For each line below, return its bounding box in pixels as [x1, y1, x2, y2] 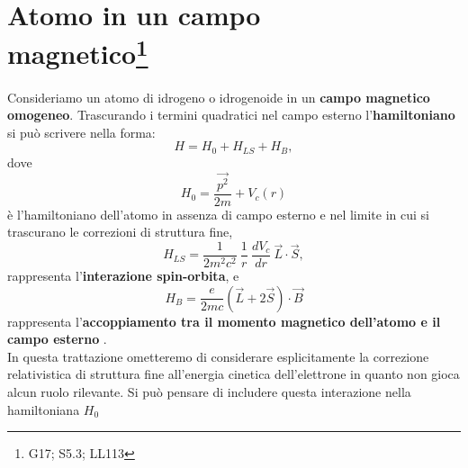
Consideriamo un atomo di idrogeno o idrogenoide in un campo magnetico [7, 87, 430, 106]
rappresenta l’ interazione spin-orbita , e [7, 266, 239, 285]
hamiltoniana [7, 400, 80, 418]
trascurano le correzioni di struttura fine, [7, 222, 233, 241]
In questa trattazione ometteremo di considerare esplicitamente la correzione [7, 346, 429, 365]
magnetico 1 [7, 31, 148, 72]
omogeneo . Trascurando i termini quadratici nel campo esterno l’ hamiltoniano [7, 105, 455, 124]
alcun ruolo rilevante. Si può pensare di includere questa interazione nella [7, 382, 411, 401]
